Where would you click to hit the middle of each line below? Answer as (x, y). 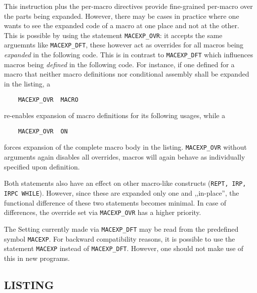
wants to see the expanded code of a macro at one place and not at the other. (122, 25)
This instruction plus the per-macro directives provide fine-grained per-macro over (128, 6)
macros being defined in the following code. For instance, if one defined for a (119, 64)
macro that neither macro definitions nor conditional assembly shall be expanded (127, 74)
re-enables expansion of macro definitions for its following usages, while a (115, 115)
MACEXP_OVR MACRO (48, 100)
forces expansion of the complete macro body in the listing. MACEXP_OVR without (126, 147)
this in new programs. (37, 258)
